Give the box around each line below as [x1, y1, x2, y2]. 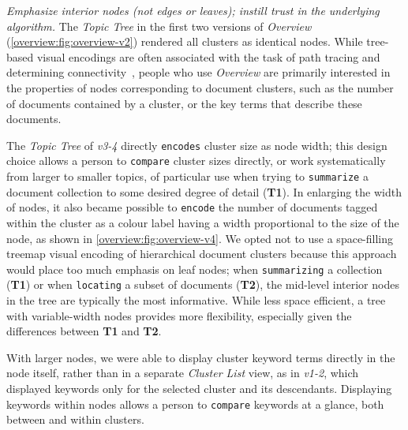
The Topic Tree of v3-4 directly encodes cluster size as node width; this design [6, 136, 387, 153]
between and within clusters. [6, 411, 144, 428]
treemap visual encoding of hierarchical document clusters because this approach [6, 245, 397, 262]
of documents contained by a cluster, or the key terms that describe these [6, 95, 362, 111]
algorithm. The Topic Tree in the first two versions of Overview [6, 17, 312, 34]
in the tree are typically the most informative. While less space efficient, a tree [6, 292, 386, 308]
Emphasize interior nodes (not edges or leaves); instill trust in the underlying [6, 2, 380, 18]
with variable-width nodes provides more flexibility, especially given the [6, 307, 352, 323]
